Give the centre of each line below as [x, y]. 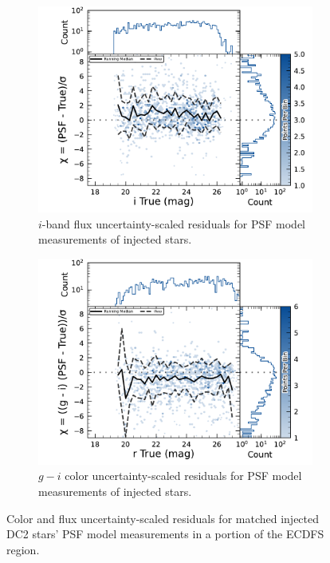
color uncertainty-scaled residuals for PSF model [183, 476]
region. [23, 549]
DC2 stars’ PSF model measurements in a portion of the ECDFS [165, 534]
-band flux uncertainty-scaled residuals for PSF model [174, 223]
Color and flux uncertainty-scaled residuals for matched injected [163, 518]
